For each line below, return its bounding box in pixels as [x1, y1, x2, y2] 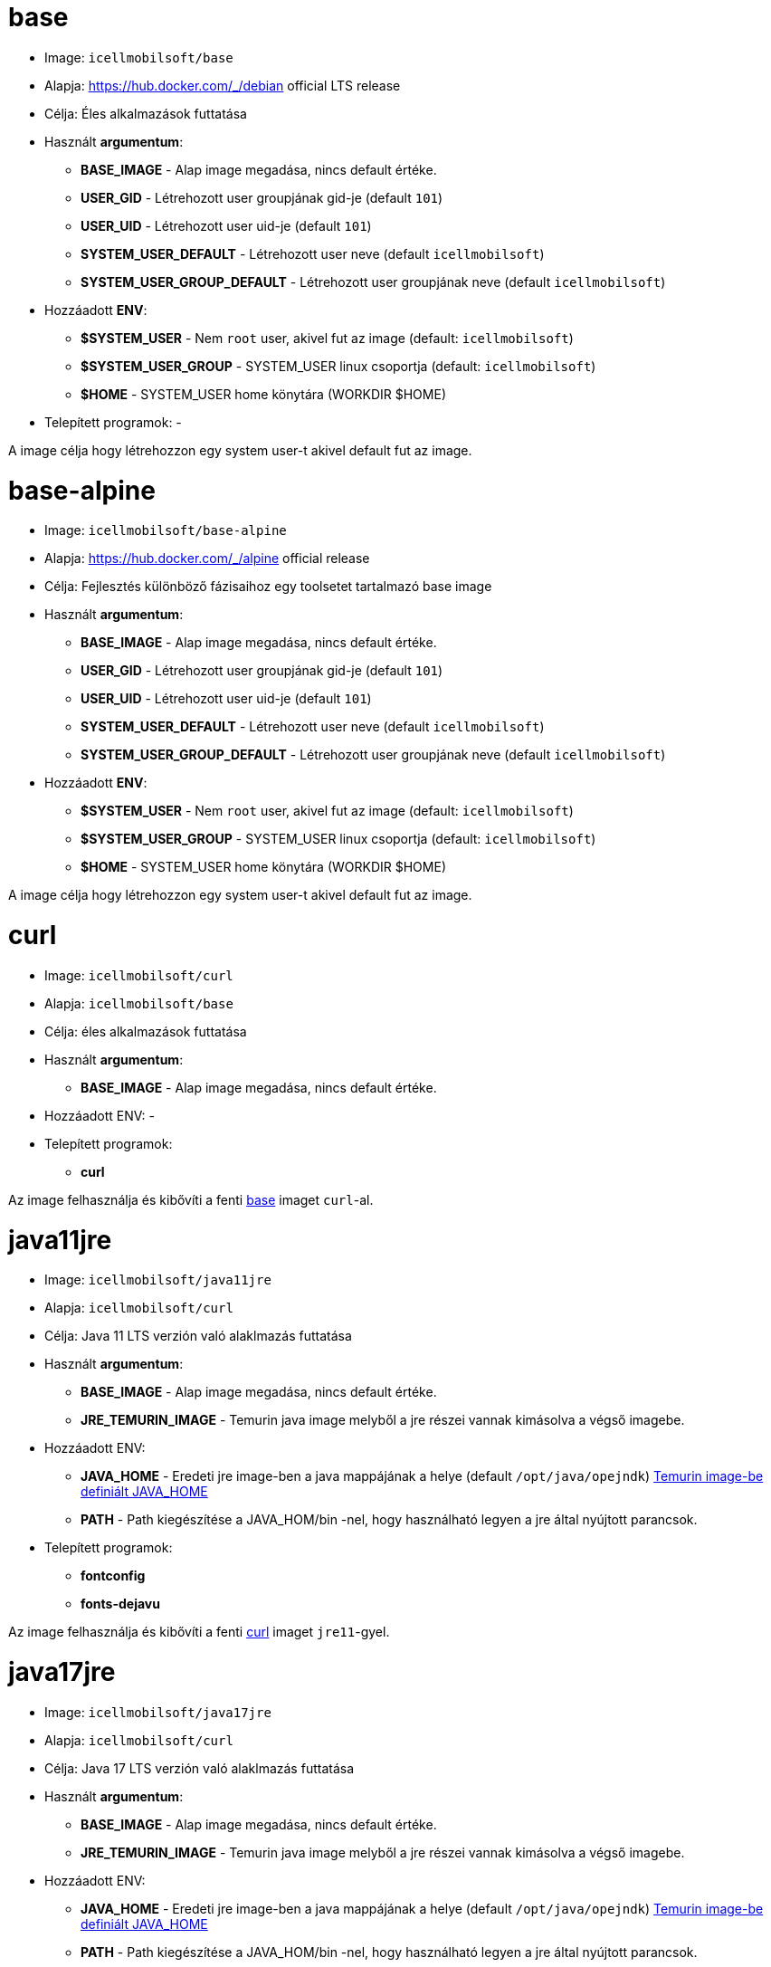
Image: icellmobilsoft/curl [44, 967, 233, 983]
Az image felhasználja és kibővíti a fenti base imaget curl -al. [8, 1191, 374, 1208]
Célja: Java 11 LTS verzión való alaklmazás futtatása [44, 1328, 352, 1344]
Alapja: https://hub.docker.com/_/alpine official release [44, 550, 370, 567]
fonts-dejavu [81, 1596, 160, 1612]
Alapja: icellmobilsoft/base [44, 995, 233, 1011]
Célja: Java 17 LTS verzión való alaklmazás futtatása [44, 1760, 355, 1776]
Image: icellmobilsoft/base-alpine [44, 522, 287, 539]
